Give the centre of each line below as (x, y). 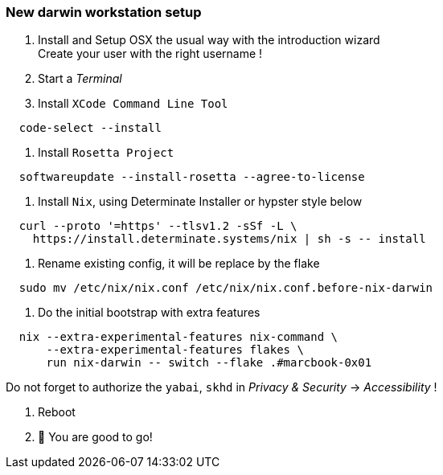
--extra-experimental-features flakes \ (175, 350)
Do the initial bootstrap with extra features (149, 313)
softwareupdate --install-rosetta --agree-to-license (192, 177)
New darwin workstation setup (104, 12)
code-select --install (90, 128)
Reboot (57, 412)
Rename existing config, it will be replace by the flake (179, 264)
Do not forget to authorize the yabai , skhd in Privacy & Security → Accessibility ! (221, 387)
